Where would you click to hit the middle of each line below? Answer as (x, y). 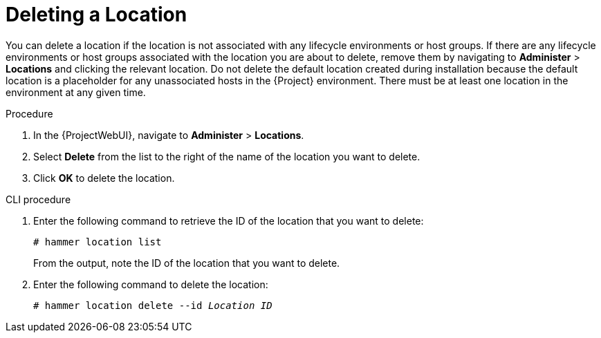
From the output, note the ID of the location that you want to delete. (187, 263)
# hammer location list (98, 242)
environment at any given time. (76, 92)
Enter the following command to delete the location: (151, 284)
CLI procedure (38, 199)
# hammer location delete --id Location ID (153, 305)
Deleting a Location (96, 15)
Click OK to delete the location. (104, 178)
